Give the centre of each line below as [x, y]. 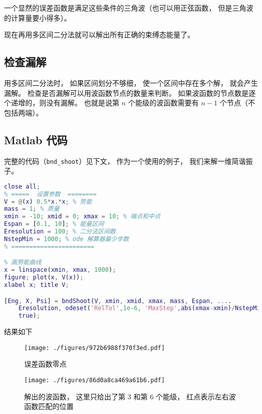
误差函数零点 [45, 364]
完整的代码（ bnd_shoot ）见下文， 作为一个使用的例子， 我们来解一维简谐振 [128, 161]
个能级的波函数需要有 [163, 103]
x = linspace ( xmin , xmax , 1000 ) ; [60, 270]
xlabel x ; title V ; [37, 285]
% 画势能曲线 [23, 262]
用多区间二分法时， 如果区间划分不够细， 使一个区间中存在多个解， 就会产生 [131, 82]
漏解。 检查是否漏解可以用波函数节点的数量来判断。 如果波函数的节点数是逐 [130, 93]
